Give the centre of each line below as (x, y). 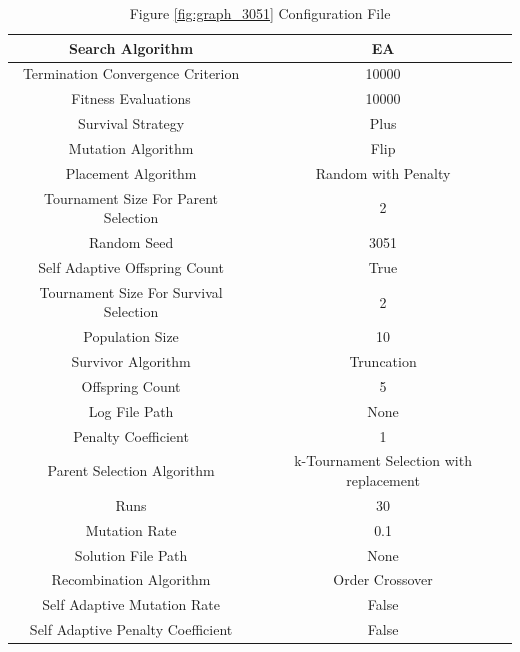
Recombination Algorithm (131, 579)
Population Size (131, 336)
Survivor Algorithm (131, 361)
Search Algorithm (131, 47)
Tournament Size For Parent (131, 197)
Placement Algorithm (131, 172)
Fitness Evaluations (131, 98)
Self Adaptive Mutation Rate (131, 604)
